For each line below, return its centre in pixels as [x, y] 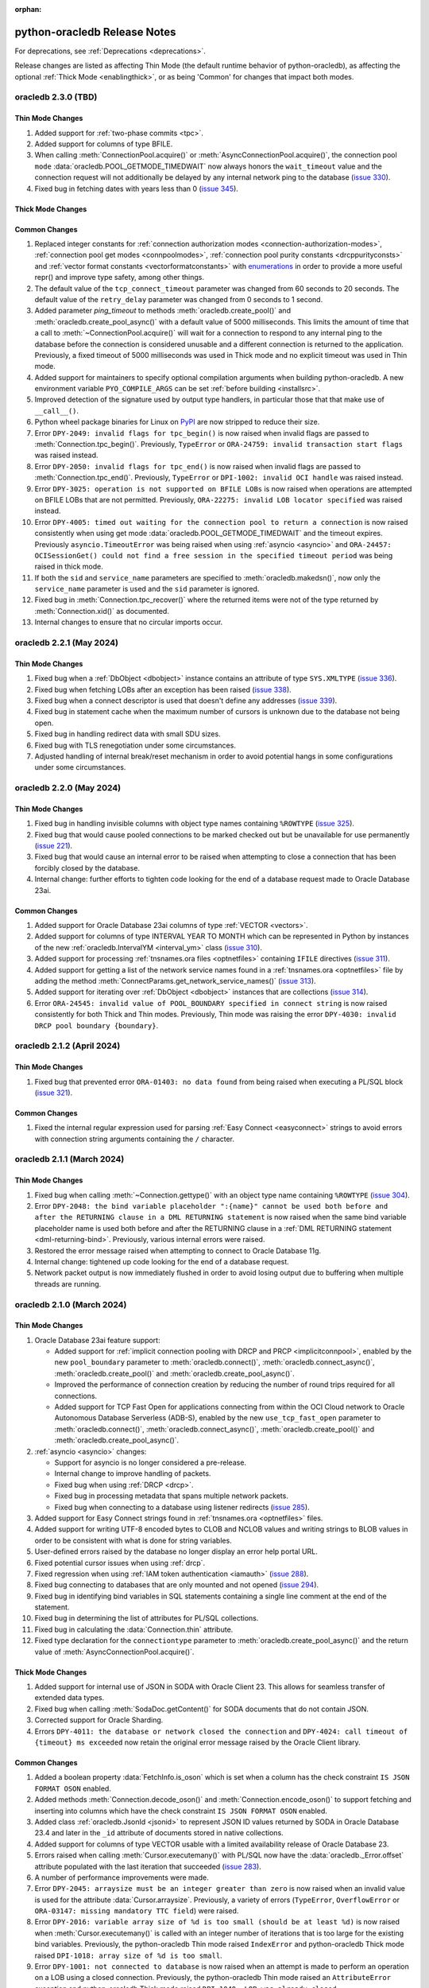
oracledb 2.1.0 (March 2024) [71, 1304]
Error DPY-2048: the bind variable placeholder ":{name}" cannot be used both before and [211, 1206]
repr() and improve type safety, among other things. [120, 278]
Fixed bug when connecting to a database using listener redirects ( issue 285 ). [182, 1507]
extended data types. [70, 1698]
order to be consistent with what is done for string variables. [133, 1540]
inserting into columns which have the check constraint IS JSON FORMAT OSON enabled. [181, 1811]
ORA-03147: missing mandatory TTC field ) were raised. [137, 1911]
